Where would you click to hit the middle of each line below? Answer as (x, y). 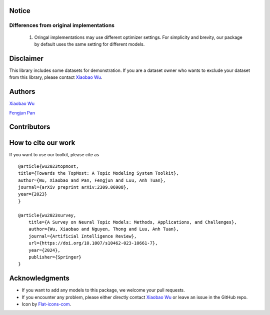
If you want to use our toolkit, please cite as (54, 155)
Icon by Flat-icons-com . (46, 304)
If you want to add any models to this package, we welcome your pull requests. (103, 290)
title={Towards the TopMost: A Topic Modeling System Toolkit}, (99, 173)
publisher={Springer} (55, 257)
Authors (22, 92)
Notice (20, 11)
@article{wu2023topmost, (48, 166)
